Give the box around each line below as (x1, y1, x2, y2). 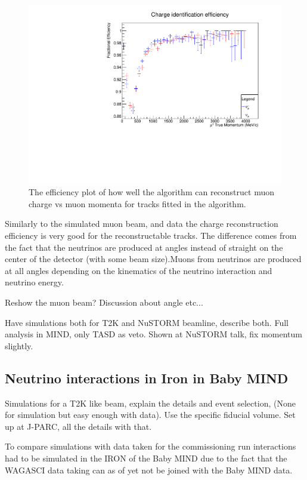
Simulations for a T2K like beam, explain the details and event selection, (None (5, 396, 296, 409)
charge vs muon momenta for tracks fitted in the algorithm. (29, 197, 246, 210)
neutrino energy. (5, 276, 64, 288)
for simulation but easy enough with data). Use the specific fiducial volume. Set (5, 408, 296, 421)
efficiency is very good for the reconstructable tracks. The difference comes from (5, 229, 297, 242)
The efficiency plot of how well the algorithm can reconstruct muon (29, 186, 274, 198)
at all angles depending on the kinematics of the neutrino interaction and (5, 264, 272, 276)
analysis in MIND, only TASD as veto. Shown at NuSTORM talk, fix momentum (5, 328, 302, 340)
